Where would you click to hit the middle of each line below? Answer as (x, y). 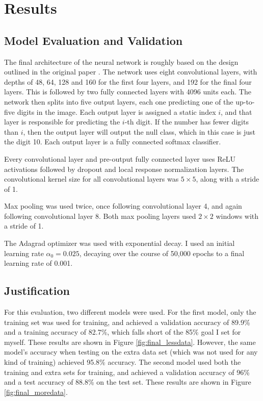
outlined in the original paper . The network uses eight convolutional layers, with (131, 72)
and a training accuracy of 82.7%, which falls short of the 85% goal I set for (123, 332)
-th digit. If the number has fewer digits (187, 122)
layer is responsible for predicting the (62, 122)
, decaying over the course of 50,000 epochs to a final (162, 253)
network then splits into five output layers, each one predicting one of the (119, 101)
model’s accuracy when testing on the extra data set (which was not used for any (131, 352)
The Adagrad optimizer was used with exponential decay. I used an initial (120, 243)
